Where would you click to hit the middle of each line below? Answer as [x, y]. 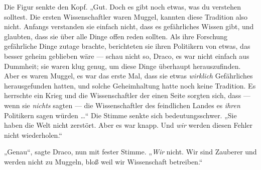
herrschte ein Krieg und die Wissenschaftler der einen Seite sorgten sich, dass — [127, 95]
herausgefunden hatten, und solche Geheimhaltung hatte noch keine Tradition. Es [130, 85]
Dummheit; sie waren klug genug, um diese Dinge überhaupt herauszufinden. [122, 66]
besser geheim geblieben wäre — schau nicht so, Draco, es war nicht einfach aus [127, 56]
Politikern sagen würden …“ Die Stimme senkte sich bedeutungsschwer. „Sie [120, 115]
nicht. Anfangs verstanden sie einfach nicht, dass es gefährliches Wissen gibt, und [129, 26]
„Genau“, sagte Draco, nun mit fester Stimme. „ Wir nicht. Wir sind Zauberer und [130, 152]
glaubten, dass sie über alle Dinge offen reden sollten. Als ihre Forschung [116, 36]
